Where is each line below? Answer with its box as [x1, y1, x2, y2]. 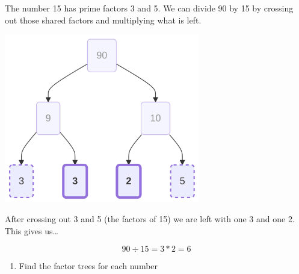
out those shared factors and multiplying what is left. [5, 13, 202, 26]
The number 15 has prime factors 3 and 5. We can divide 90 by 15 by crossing [5, 2, 294, 14]
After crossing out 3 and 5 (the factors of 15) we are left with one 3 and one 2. [5, 213, 295, 225]
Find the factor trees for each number [19, 260, 158, 272]
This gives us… [5, 224, 58, 237]
